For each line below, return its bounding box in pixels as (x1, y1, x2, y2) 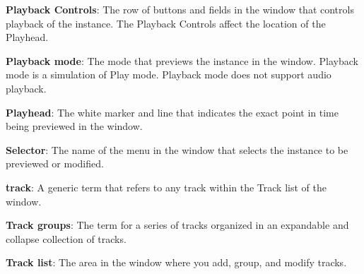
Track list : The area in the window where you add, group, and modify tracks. (6, 255, 347, 270)
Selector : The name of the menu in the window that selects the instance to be (6, 142, 348, 157)
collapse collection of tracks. (6, 231, 127, 246)
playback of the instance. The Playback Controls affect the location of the (6, 16, 326, 30)
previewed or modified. (6, 156, 104, 171)
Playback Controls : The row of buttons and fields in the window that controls (6, 2, 354, 16)
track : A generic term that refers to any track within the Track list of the (6, 179, 327, 194)
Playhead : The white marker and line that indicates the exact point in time (6, 105, 339, 119)
